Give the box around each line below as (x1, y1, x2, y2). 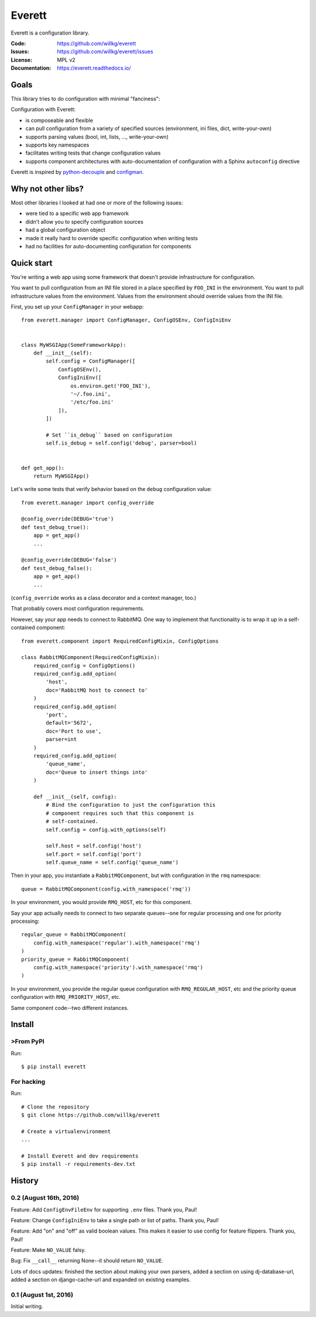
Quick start (11, 258, 53, 268)
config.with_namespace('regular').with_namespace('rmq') (33, 939, 200, 946)
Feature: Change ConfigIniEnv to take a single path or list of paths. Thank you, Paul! (11, 1216, 219, 1224)
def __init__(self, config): (33, 793, 117, 800)
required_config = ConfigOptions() (33, 662, 136, 669)
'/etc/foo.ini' (70, 399, 114, 405)
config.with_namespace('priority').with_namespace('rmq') (33, 964, 204, 971)
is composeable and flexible (25, 117, 94, 124)
